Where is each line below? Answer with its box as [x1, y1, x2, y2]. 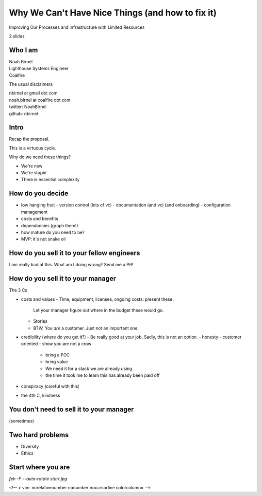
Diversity [21, 443, 39, 449]
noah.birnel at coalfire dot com [9, 97, 71, 103]
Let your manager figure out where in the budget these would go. [33, 307, 164, 313]
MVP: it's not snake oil [21, 236, 66, 242]
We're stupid [21, 170, 47, 176]
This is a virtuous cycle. [9, 145, 57, 151]
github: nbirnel [9, 110, 38, 116]
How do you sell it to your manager [9, 275, 116, 283]
